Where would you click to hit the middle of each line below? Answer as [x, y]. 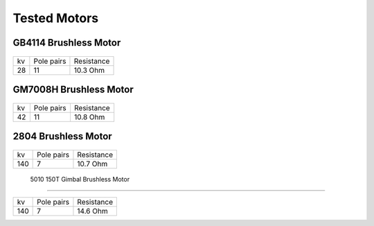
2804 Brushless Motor [62, 136]
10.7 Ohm [92, 164]
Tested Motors [56, 18]
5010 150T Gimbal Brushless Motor [80, 179]
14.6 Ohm [92, 211]
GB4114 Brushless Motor [67, 43]
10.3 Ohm [89, 70]
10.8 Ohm [89, 116]
